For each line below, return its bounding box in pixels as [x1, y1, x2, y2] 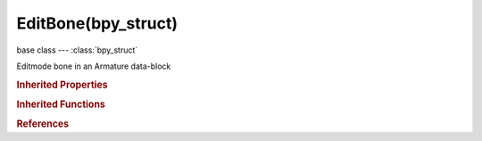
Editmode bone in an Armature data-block [16, 61, 171, 71]
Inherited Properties [16, 79, 109, 91]
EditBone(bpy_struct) [16, 13, 179, 33]
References [16, 118, 70, 130]
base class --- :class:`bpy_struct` [16, 45, 138, 55]
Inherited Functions [16, 98, 106, 111]
